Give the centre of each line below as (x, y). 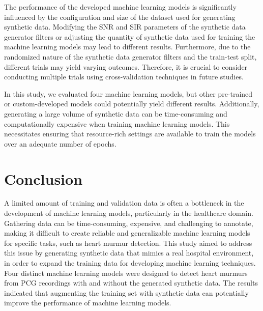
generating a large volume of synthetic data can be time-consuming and (116, 113)
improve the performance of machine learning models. (88, 303)
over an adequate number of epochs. (60, 143)
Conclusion (43, 178)
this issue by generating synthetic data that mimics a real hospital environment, (129, 253)
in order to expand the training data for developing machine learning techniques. (130, 263)
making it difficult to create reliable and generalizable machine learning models (127, 233)
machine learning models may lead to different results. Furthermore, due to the (127, 47)
